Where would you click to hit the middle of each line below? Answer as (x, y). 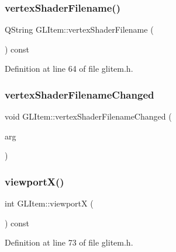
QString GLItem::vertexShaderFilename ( (79, 29)
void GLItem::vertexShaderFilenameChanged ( (88, 116)
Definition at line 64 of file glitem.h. (69, 69)
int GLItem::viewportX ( (49, 203)
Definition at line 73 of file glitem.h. (69, 242)
